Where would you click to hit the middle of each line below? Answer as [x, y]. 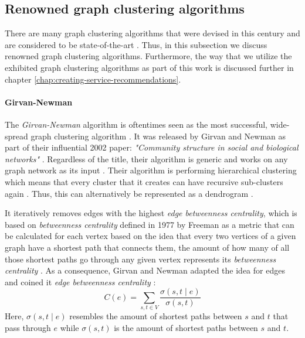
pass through [28, 327]
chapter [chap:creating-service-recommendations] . [93, 79]
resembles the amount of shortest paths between [156, 316]
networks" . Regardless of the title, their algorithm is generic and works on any [146, 158]
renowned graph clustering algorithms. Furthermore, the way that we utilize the [148, 56]
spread [16, 136]
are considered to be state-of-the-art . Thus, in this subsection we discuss [136, 44]
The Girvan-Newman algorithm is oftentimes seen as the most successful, [136, 124]
